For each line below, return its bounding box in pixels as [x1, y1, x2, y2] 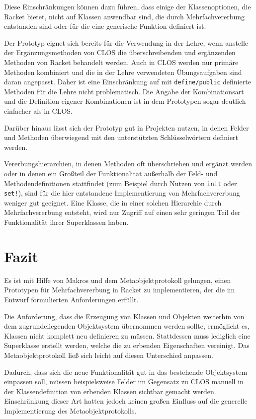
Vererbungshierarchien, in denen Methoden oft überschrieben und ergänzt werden [4, 158, 253, 169]
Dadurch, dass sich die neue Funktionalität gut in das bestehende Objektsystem [4, 366, 248, 377]
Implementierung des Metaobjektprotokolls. [4, 405, 137, 416]
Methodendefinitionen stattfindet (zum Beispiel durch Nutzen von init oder [4, 178, 237, 188]
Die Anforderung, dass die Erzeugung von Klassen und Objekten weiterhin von [4, 311, 245, 321]
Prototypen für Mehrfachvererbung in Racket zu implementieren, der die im [4, 284, 235, 295]
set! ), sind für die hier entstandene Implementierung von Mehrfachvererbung [4, 188, 240, 198]
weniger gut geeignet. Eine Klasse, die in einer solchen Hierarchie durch [4, 197, 222, 208]
